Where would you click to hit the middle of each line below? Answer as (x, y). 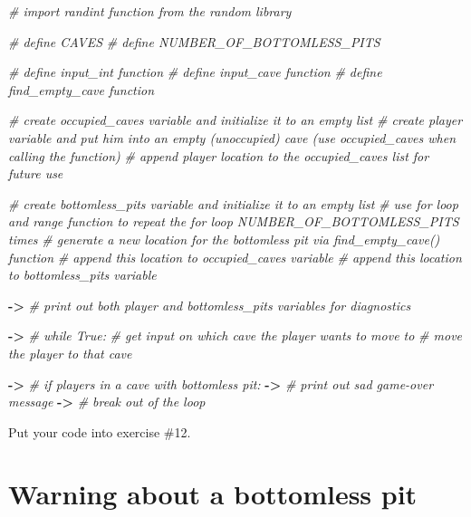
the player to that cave (70, 353)
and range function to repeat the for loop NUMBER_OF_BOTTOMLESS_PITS (234, 221)
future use (36, 173)
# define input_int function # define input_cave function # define (195, 72)
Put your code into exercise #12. (100, 431)
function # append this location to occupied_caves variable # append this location (235, 257)
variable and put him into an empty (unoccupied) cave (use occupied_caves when (232, 137)
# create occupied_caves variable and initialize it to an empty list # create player (235, 120)
